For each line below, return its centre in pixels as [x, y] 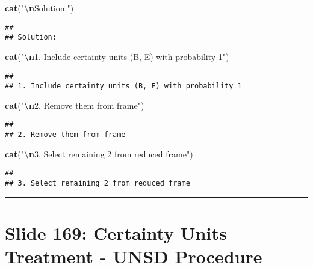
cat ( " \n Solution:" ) [39, 8]
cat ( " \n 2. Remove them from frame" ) [75, 105]
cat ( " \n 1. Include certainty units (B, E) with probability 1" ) [117, 56]
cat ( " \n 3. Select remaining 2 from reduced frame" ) [99, 154]
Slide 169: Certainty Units [116, 232]
